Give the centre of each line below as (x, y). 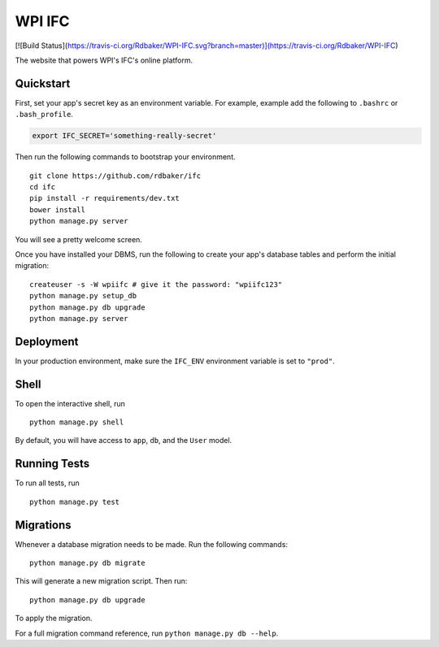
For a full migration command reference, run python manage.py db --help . (147, 633)
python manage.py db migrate (87, 563)
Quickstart (43, 83)
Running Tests (52, 464)
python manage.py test (75, 502)
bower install (57, 210)
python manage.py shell (77, 422)
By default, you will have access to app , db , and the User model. (124, 441)
